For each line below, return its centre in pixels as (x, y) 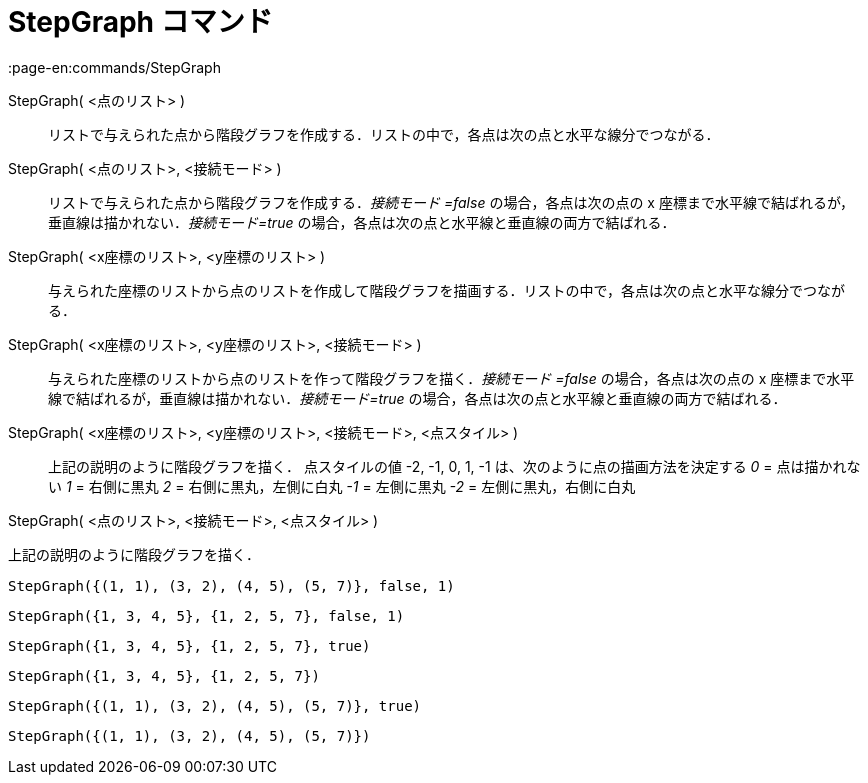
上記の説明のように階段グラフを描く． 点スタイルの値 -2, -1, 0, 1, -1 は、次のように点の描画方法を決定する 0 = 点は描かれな (454, 466)
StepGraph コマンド (140, 22)
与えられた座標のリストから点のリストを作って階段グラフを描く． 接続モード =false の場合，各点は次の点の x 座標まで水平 (451, 378)
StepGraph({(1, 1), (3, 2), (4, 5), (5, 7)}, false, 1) (231, 585)
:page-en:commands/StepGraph (114, 67)
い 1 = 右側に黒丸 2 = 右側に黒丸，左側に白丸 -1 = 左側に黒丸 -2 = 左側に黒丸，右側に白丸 (342, 486)
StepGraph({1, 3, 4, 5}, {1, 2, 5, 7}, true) (189, 645)
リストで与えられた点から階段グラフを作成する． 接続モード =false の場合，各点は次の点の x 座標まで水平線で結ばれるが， (451, 202)
